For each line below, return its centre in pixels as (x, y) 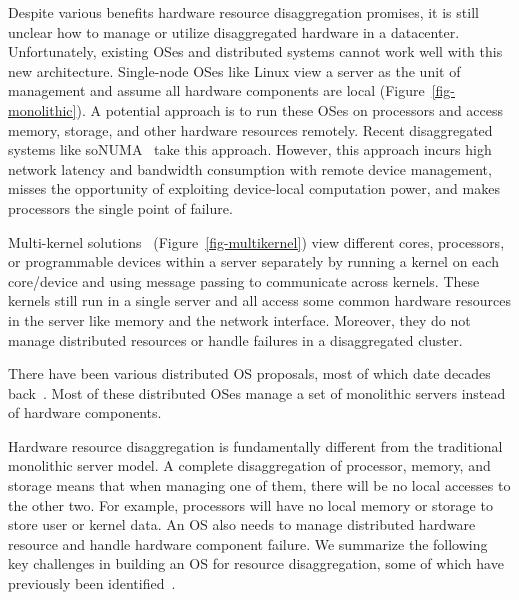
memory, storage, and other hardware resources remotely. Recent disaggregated (250, 129)
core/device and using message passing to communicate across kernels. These (244, 280)
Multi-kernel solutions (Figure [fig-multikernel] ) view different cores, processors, (256, 241)
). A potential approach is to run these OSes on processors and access (290, 109)
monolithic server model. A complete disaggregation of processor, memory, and (249, 465)
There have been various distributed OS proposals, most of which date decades (249, 373)
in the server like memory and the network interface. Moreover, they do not (239, 319)
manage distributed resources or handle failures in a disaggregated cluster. (235, 339)
